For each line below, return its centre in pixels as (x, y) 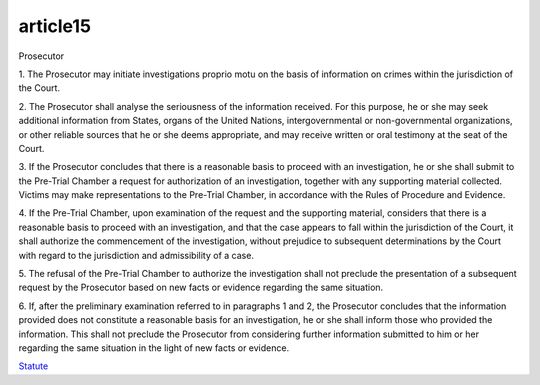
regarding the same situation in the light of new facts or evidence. (154, 347)
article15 (55, 26)
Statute (33, 366)
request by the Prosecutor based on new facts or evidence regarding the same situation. (201, 287)
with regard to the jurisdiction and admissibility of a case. (136, 255)
